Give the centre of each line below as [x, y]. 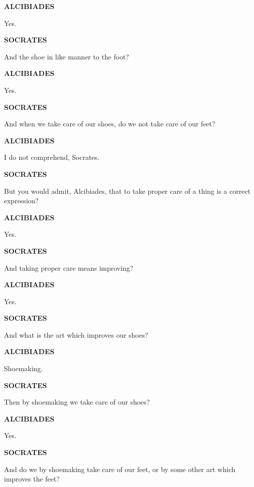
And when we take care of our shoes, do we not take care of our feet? [110, 124]
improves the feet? [32, 479]
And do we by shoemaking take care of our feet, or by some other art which [120, 469]
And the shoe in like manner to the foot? [66, 56]
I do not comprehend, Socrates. [52, 157]
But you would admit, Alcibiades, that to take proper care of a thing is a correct [127, 191]
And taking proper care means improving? [69, 267]
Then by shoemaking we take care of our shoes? [77, 402]
